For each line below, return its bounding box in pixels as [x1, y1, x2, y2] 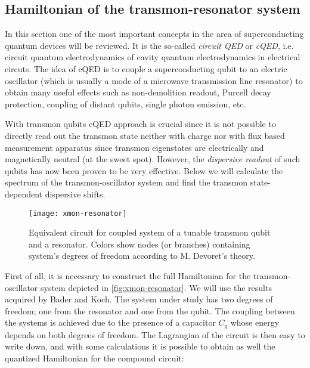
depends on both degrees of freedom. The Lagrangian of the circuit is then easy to [5, 328, 305, 341]
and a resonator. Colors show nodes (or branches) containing [29, 237, 250, 250]
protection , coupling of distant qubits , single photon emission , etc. [5, 97, 246, 110]
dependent [5, 187, 43, 200]
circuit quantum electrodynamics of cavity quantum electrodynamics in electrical [5, 51, 300, 63]
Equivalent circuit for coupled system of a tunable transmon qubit [29, 226, 271, 239]
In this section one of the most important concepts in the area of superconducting [5, 27, 304, 40]
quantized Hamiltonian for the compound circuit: [5, 351, 184, 364]
